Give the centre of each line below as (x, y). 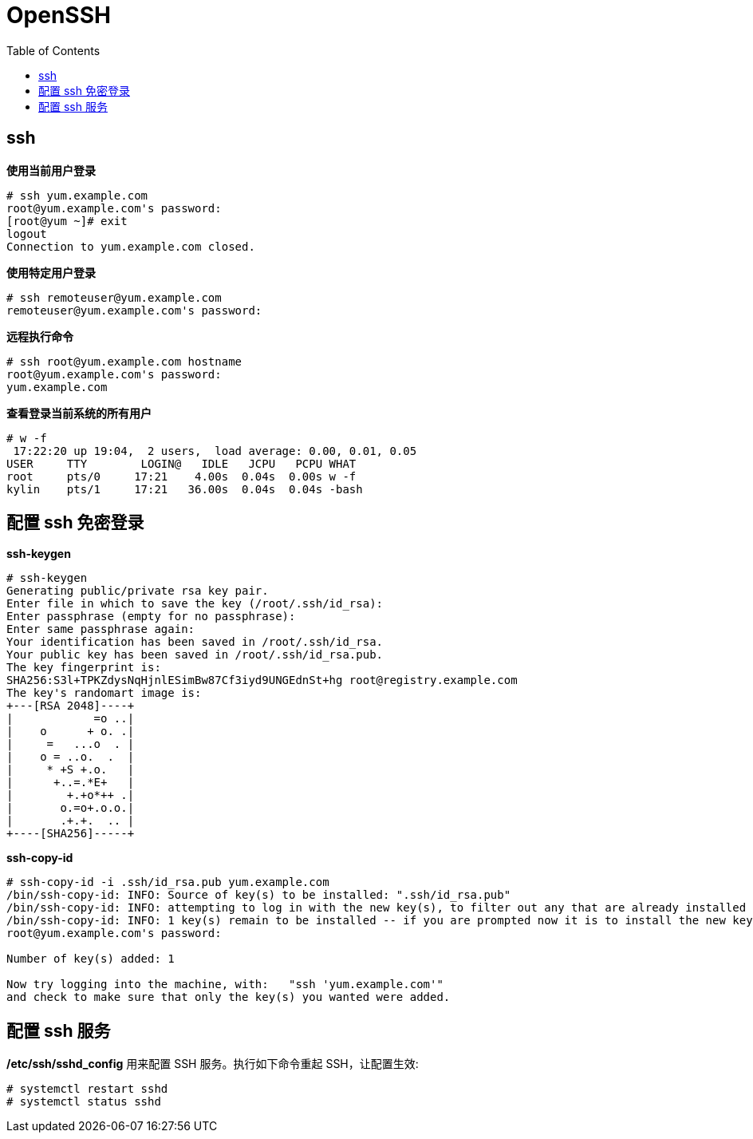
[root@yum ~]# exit (67, 221)
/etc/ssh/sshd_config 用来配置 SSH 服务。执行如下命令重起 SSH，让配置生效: (213, 1064)
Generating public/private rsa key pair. (138, 591)
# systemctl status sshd (84, 1102)
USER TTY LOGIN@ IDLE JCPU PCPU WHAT (181, 463)
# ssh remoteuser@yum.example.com (114, 297)
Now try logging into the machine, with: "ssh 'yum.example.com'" (225, 985)
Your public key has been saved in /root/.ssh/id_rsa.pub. (195, 655)
